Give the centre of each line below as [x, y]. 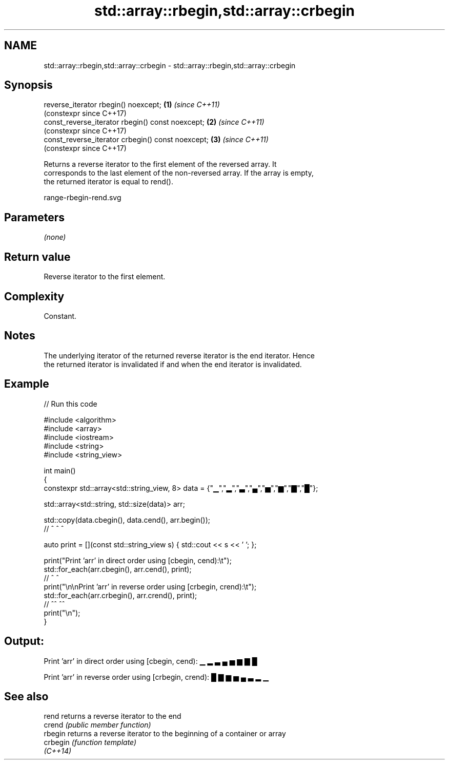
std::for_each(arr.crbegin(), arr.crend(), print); [120, 595]
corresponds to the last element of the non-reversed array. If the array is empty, [179, 173]
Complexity [34, 296]
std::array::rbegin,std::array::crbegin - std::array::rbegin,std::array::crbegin [170, 65]
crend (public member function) [97, 725]
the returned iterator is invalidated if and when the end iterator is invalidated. [173, 364]
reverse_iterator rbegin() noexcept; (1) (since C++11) [132, 105]
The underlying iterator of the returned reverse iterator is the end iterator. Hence [179, 355]
